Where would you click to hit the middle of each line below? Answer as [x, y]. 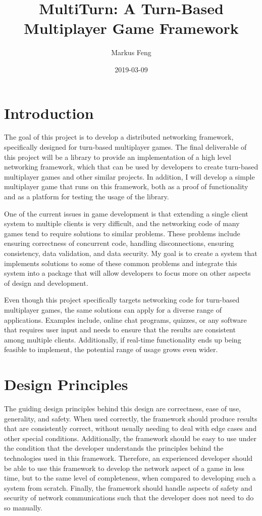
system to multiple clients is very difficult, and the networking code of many [122, 223]
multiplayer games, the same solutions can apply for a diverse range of [113, 309]
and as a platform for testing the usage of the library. [87, 196]
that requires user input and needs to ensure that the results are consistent [120, 330]
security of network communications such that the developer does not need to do [129, 498]
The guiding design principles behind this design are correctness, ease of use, [122, 408]
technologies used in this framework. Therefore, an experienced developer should [128, 458]
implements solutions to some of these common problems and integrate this [121, 263]
